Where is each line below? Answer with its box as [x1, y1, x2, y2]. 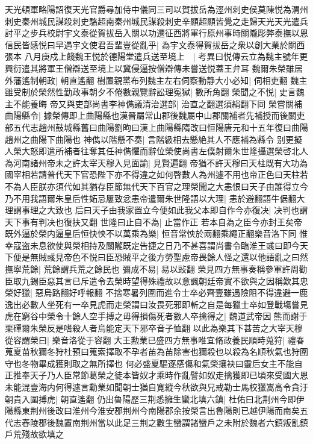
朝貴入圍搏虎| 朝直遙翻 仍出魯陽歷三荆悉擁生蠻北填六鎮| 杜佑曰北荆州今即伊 [5, 392, 305, 405]
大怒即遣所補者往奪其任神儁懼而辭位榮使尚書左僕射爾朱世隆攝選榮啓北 [21, 145, 300, 157]
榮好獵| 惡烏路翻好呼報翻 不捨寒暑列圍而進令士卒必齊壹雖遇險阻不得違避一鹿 [5, 286, 308, 299]
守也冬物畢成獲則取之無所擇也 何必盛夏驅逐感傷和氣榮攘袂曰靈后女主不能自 [5, 357, 303, 369]
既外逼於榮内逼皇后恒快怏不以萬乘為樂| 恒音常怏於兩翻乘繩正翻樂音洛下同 [5, 227, 297, 240]
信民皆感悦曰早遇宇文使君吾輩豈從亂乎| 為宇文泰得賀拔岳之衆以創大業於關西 [5, 38, 305, 51]
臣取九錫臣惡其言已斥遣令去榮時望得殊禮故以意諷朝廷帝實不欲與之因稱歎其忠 [5, 274, 308, 287]
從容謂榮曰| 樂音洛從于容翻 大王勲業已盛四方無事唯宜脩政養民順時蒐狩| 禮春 [5, 333, 305, 346]
